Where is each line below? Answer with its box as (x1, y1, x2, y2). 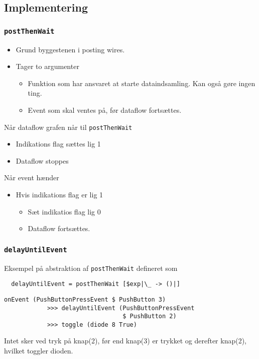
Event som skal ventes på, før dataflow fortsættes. (28, 104, 182, 115)
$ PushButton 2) (122, 313, 177, 320)
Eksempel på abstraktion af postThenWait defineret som (4, 262, 178, 273)
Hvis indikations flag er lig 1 (16, 189, 103, 199)
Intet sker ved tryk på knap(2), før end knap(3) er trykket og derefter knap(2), (4, 335, 246, 346)
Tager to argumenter (16, 61, 79, 71)
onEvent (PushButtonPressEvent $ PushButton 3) (4, 296, 166, 303)
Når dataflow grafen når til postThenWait (4, 121, 133, 132)
